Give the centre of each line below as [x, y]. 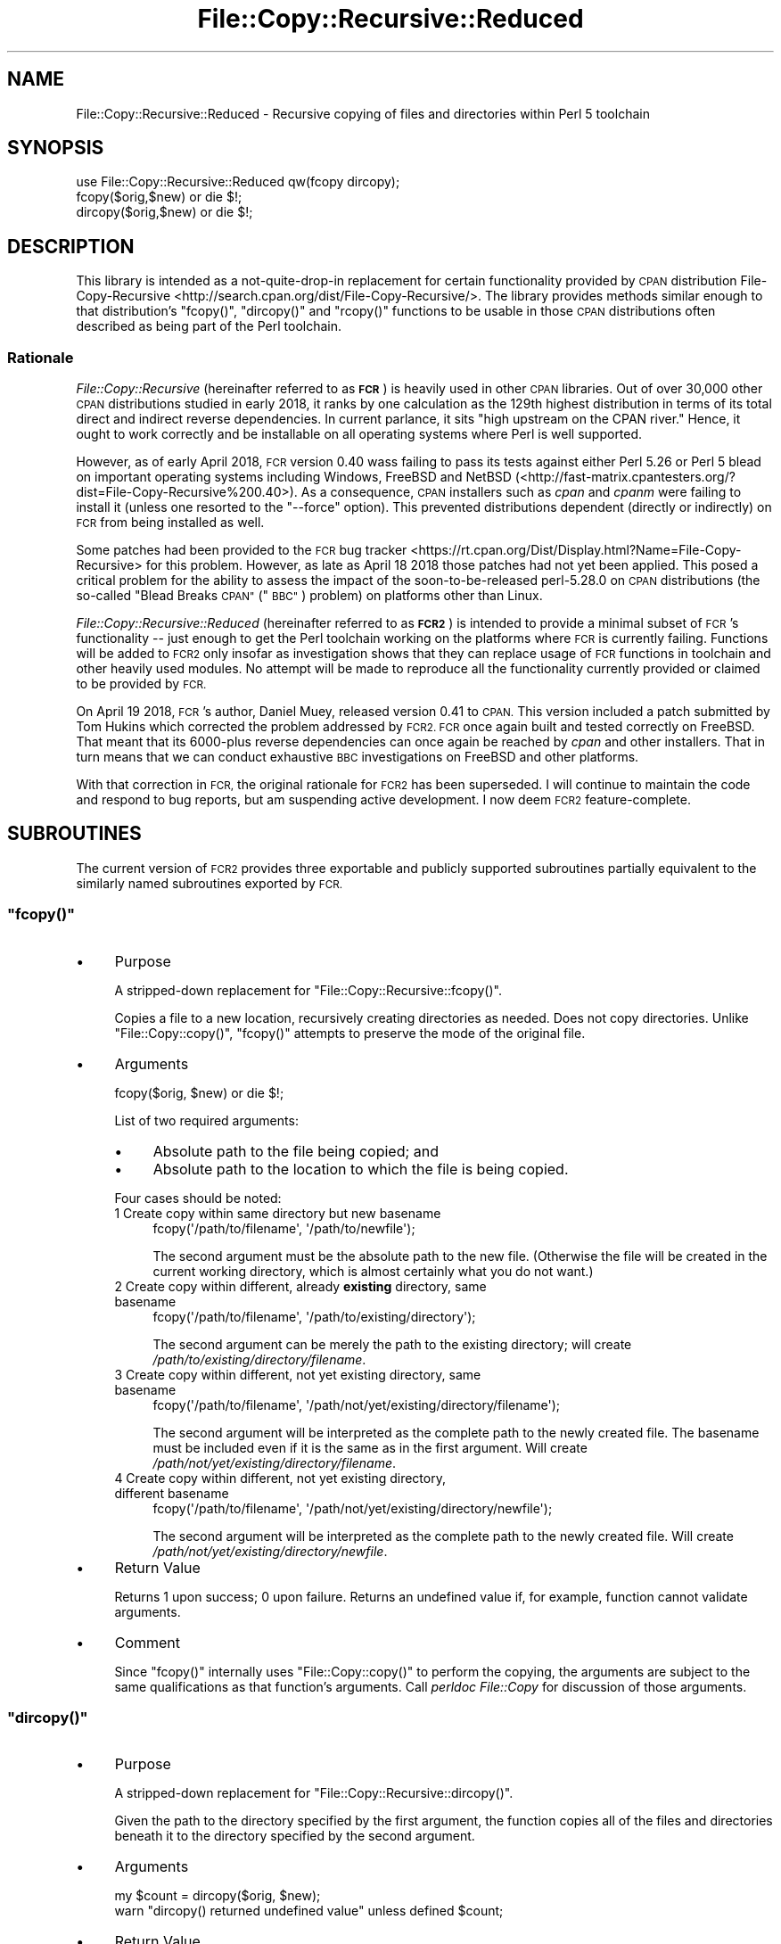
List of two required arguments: [206, 1120]
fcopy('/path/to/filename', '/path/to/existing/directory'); [314, 1316]
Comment [148, 1642]
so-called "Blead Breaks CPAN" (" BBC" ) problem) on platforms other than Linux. [309, 596]
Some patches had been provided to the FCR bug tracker [242, 550]
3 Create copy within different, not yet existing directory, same [298, 1374]
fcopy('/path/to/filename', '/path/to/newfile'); [284, 1228]
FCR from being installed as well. [170, 523]
